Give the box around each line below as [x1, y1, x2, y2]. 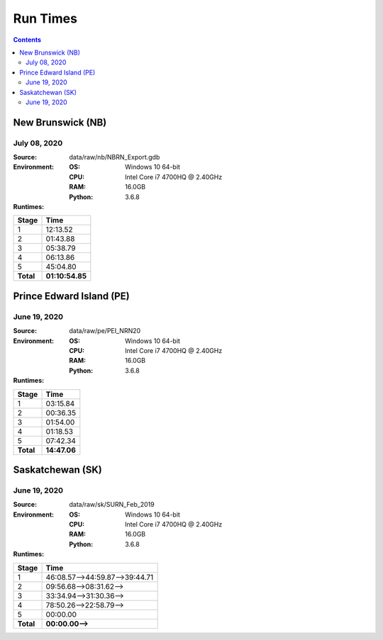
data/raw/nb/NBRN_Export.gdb [69, 153, 160, 162]
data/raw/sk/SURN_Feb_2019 [69, 500, 155, 509]
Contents [13, 35, 42, 44]
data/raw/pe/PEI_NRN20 [69, 327, 141, 335]
